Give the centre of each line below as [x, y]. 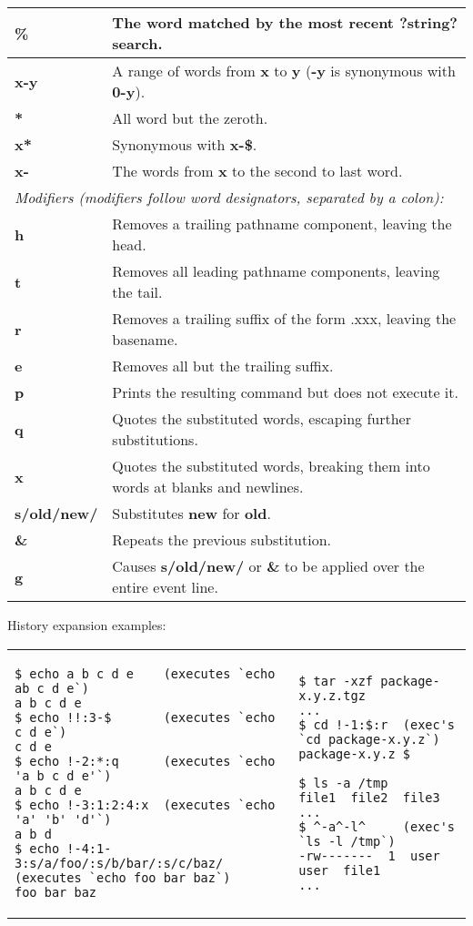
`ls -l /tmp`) [347, 841]
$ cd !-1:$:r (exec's [377, 724]
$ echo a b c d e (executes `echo [145, 673]
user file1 [340, 870]
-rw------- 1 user [369, 855]
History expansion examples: [87, 625]
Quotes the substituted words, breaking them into [271, 466]
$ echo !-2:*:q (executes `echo [145, 761]
